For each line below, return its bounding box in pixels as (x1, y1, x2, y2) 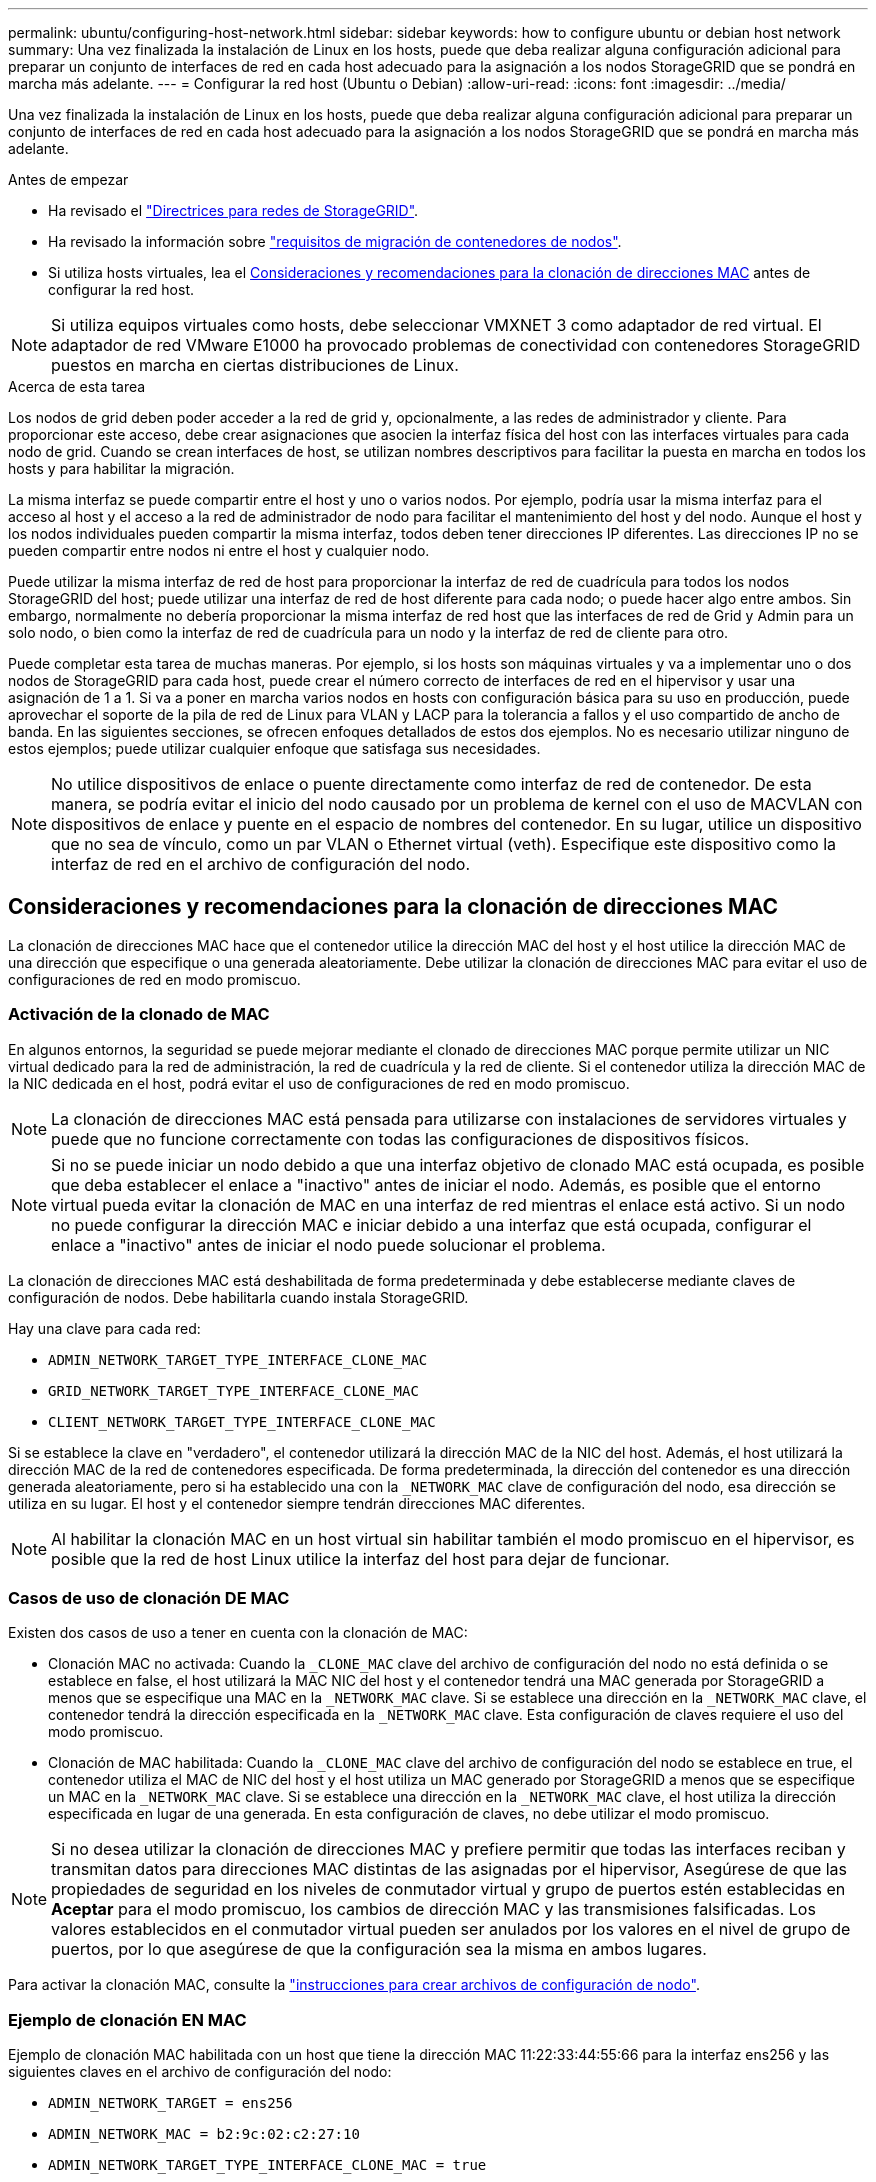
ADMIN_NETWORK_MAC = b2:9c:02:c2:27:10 (48, 2126, 360, 2143)
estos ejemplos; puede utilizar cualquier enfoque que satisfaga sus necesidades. (8, 740, 541, 757)
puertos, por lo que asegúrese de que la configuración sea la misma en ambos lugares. (51, 1939, 707, 1960)
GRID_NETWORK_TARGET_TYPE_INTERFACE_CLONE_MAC (48, 1382, 419, 1399)
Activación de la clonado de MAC (8, 1004, 270, 1025)
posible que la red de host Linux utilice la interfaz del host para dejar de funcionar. (51, 1548, 670, 1569)
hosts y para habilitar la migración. (8, 460, 235, 477)
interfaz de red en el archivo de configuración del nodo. (51, 854, 471, 874)
